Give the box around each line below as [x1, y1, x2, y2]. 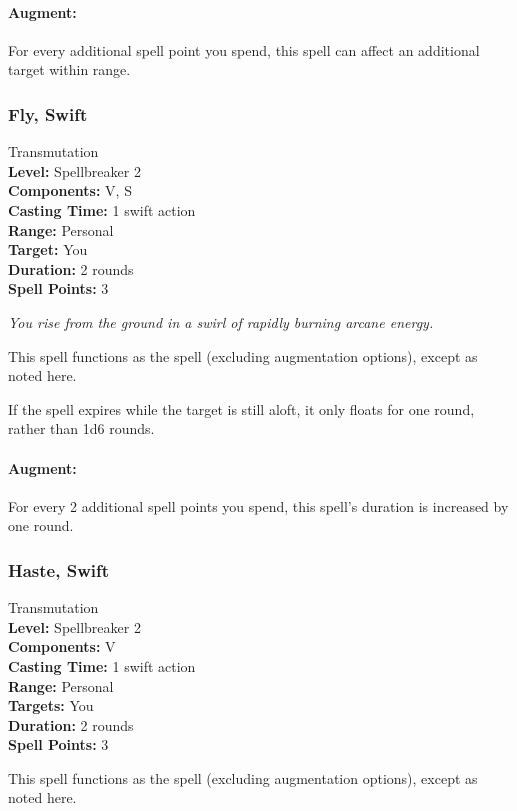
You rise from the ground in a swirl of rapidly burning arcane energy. [8, 311, 434, 332]
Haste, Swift [8, 557, 110, 582]
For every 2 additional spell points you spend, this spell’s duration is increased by [8, 495, 509, 516]
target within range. [8, 59, 131, 80]
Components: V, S [8, 180, 132, 201]
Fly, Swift [8, 101, 88, 126]
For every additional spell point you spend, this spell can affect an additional [8, 39, 480, 60]
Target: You [8, 239, 88, 260]
